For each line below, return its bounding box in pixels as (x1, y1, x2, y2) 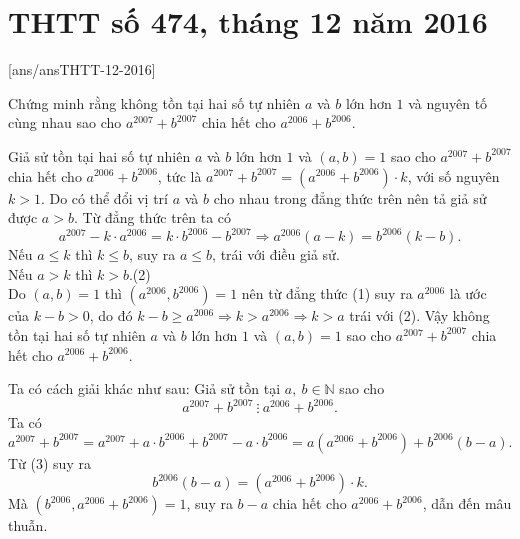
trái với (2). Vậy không (349, 305, 490, 326)
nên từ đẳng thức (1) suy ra (241, 283, 413, 304)
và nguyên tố (408, 92, 488, 113)
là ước (449, 283, 487, 304)
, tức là (157, 165, 202, 186)
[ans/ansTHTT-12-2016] (8, 59, 156, 80)
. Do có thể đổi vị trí (40, 187, 168, 208)
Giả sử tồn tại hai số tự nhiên (8, 145, 191, 166)
